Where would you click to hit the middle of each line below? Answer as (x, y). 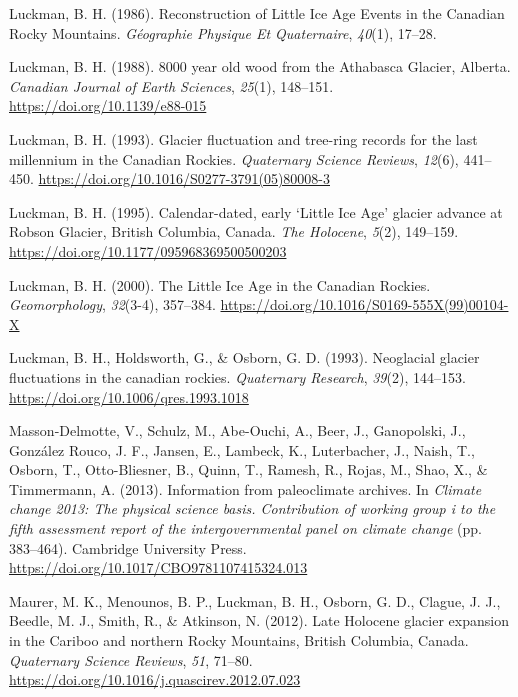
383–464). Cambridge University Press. (128, 547)
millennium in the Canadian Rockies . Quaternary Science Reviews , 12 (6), (234, 158)
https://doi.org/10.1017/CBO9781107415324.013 (158, 567)
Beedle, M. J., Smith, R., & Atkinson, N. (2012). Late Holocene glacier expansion (259, 620)
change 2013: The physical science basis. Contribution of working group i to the (252, 508)
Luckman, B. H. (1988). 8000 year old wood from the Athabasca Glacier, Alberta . (260, 66)
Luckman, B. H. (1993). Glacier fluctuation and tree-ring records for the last (243, 138)
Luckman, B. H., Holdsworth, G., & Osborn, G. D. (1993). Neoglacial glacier (244, 357)
